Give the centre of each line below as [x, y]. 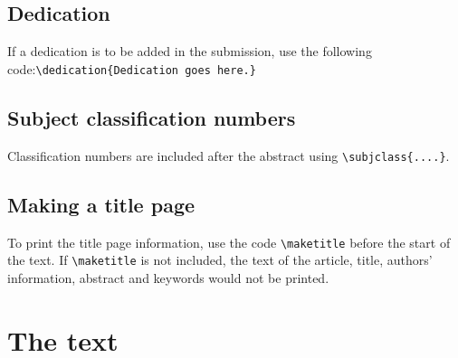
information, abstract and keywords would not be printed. [168, 277]
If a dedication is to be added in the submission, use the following [190, 51]
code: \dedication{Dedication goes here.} [132, 68]
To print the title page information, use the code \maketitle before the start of [229, 242]
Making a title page [101, 204]
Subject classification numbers [152, 117]
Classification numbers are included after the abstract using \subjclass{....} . [229, 155]
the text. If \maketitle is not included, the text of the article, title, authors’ [220, 260]
